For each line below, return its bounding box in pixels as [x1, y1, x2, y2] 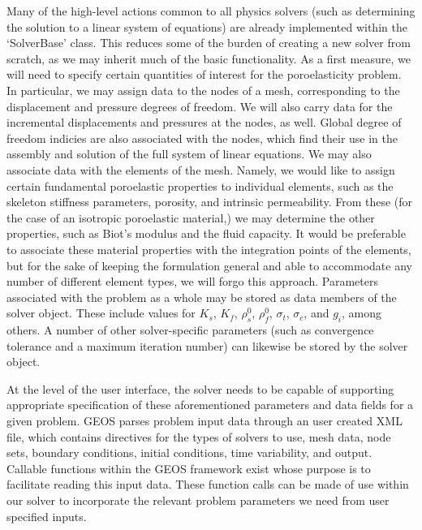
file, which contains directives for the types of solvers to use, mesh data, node [6, 428, 391, 445]
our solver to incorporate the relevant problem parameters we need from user [6, 492, 390, 509]
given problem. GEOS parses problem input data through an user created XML [6, 412, 403, 429]
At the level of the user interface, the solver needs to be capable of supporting [6, 380, 394, 397]
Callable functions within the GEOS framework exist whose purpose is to [6, 459, 371, 476]
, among [341, 304, 381, 321]
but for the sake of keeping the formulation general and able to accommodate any [6, 256, 412, 274]
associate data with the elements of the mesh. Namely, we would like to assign [6, 161, 395, 178]
